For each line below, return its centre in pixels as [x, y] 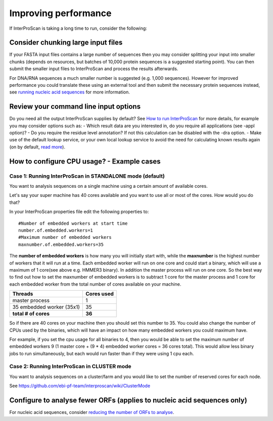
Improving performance [60, 13]
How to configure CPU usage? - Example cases [85, 161]
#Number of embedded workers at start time [73, 223]
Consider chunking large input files [66, 43]
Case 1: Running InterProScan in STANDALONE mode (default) [87, 176]
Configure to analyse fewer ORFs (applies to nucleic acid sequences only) [128, 401]
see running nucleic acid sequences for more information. [70, 92]
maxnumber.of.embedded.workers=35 [61, 244]
